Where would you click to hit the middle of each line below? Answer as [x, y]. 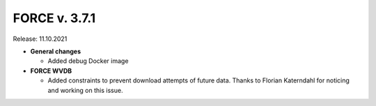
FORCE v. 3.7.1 [54, 18]
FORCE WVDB [51, 71]
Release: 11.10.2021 [40, 39]
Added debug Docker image [88, 61]
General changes [56, 51]
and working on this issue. [85, 90]
